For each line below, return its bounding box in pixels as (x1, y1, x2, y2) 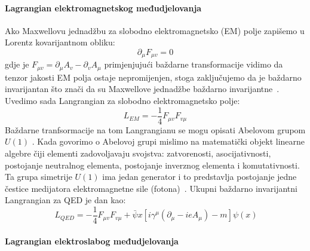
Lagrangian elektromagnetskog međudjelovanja (5, 1, 202, 14)
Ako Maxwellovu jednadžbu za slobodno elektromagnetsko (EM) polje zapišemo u (5, 24, 305, 36)
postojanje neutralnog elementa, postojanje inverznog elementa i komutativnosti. (5, 158, 300, 171)
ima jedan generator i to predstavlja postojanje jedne (102, 170, 297, 183)
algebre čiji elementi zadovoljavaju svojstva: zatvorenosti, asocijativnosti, (5, 146, 271, 159)
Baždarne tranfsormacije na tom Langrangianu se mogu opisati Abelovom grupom (5, 123, 306, 136)
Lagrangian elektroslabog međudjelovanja (5, 234, 179, 247)
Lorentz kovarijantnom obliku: (5, 36, 115, 48)
